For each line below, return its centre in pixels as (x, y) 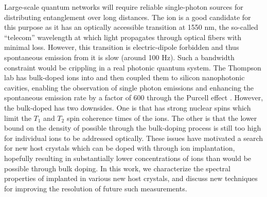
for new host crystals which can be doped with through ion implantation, (120, 148)
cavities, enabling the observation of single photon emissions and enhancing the (129, 87)
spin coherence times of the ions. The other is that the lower (162, 118)
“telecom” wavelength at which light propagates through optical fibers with (123, 37)
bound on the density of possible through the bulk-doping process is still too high (133, 128)
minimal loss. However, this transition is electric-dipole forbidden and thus (122, 47)
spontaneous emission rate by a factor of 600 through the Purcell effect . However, (134, 97)
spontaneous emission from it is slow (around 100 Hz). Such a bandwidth (119, 57)
